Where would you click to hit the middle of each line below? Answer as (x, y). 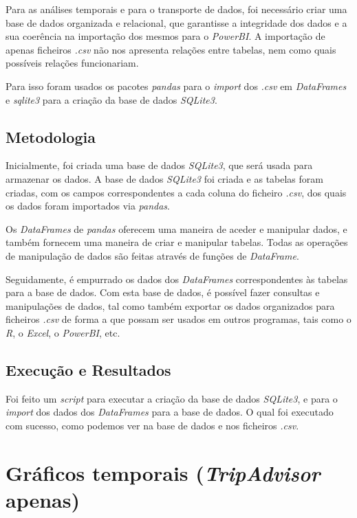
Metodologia (51, 136)
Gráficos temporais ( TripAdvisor (163, 473)
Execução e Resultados (88, 369)
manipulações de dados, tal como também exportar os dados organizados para (170, 305)
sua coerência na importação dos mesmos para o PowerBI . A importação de (165, 36)
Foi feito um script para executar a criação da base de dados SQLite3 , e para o (172, 398)
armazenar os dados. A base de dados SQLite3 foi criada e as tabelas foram (164, 178)
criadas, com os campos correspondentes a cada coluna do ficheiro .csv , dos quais (176, 192)
